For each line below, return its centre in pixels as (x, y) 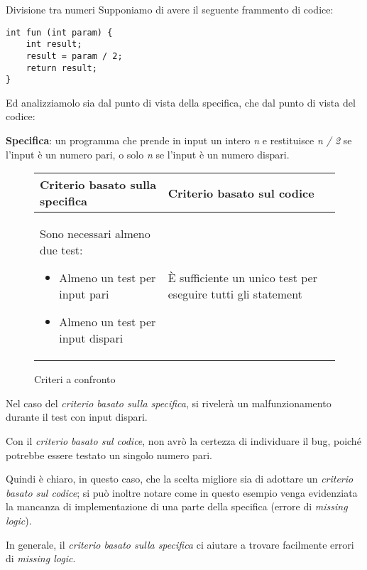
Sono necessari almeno (95, 234)
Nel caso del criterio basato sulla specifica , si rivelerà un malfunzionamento (169, 403)
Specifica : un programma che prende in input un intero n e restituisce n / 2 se (179, 140)
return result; (61, 68)
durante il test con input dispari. (77, 417)
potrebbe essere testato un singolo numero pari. (109, 455)
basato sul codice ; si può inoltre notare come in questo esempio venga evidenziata (182, 492)
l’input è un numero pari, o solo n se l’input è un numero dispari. (148, 154)
